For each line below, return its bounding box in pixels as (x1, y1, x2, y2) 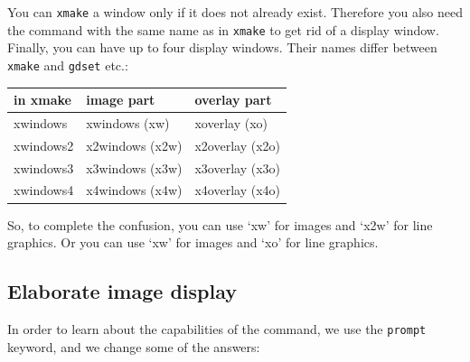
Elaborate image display (7, 277, 237, 305)
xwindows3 (14, 158, 74, 177)
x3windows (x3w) (86, 158, 183, 177)
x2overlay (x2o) (194, 135, 280, 154)
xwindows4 (14, 181, 74, 200)
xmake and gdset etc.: (7, 55, 128, 74)
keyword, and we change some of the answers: (7, 337, 260, 356)
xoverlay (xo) (194, 113, 268, 132)
